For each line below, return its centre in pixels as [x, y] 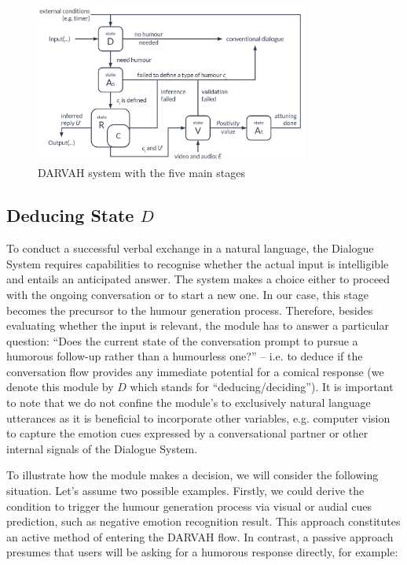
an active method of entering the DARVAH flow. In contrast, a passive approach [200, 536]
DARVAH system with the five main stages [141, 173]
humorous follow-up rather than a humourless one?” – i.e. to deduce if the [185, 356]
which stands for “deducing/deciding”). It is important [262, 387]
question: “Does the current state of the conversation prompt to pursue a [182, 340]
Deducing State [70, 215]
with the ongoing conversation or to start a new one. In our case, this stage [187, 294]
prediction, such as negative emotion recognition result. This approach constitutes [203, 521]
